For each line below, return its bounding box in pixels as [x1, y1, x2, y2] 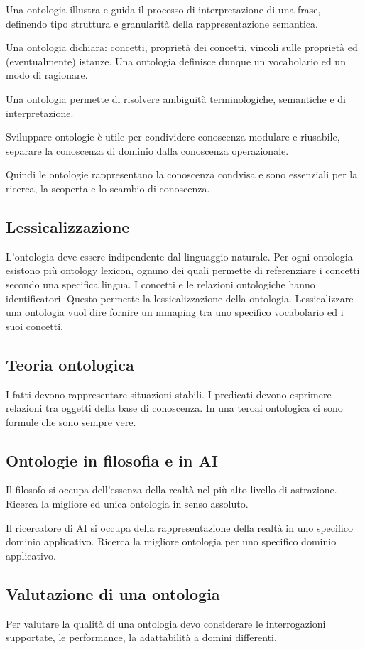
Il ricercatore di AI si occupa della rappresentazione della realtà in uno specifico [6, 520, 353, 535]
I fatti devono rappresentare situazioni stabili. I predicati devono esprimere [6, 386, 332, 401]
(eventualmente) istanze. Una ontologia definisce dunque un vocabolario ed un [6, 53, 346, 68]
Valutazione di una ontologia [6, 582, 220, 604]
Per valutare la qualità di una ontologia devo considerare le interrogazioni [6, 616, 326, 631]
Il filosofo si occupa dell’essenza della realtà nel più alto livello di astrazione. [6, 482, 337, 497]
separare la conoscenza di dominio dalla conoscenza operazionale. [6, 143, 289, 158]
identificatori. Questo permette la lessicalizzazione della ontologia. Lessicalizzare [6, 290, 354, 305]
